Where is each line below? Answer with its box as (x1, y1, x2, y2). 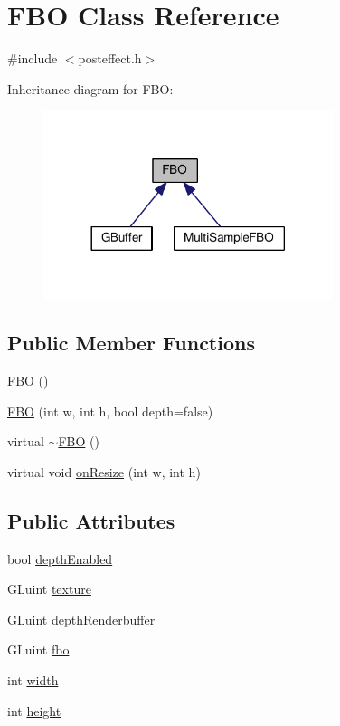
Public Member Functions (7, 329, 255, 357)
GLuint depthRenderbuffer (7, 609, 156, 628)
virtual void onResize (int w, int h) (7, 462, 201, 481)
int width (7, 671, 59, 690)
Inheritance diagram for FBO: (7, 79, 174, 98)
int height (7, 701, 61, 720)
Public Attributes (7, 506, 175, 534)
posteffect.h (78, 49, 142, 68)
